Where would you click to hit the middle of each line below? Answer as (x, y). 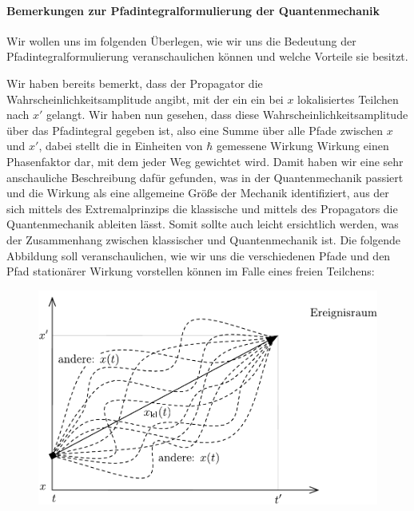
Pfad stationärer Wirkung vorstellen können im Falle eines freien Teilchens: (191, 271)
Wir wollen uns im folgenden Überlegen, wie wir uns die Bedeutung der (181, 40)
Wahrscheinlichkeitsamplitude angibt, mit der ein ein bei (145, 99)
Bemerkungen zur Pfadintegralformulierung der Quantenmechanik (193, 10)
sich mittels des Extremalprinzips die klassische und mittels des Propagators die (202, 208)
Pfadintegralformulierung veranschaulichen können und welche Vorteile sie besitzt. (207, 56)
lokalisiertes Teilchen (348, 99)
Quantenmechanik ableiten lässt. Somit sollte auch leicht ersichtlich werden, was (203, 224)
